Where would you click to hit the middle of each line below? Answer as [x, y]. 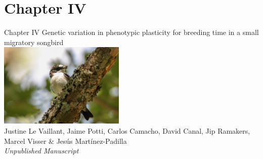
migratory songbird [34, 42]
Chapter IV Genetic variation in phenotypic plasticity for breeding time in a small [131, 32]
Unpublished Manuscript [41, 151]
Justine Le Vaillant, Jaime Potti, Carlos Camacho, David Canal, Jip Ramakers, [127, 131]
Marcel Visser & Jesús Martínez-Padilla [65, 141]
